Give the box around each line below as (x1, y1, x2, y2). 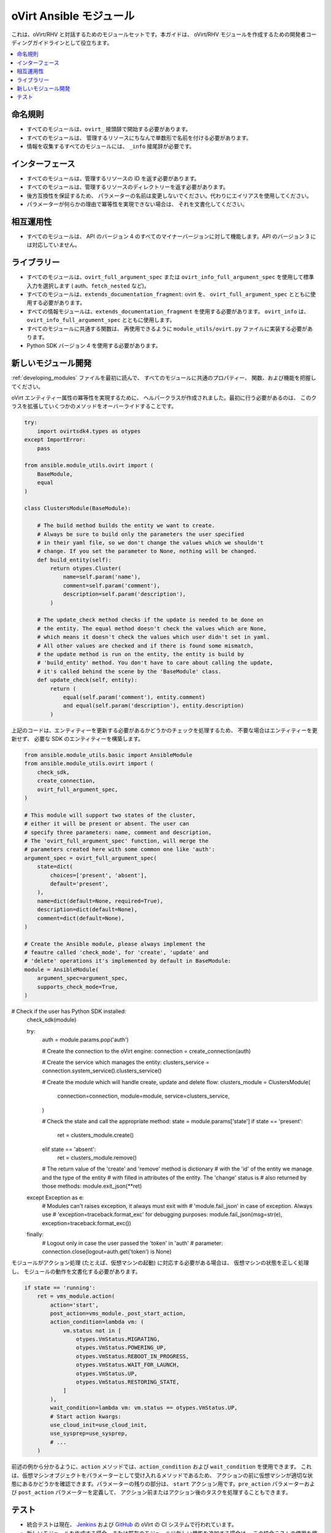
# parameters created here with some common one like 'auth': (24, 846, 215, 853)
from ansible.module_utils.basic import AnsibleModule (24, 752, 192, 759)
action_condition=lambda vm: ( (50, 1318, 144, 1326)
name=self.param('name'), (63, 573, 141, 581)
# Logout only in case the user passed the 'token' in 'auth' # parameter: (42, 1239, 223, 1247)
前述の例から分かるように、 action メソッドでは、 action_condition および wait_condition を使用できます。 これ (11, 1463, 312, 1470)
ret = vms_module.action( (37, 1293, 115, 1300)
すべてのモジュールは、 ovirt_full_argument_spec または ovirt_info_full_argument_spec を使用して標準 (26, 273, 314, 281)
